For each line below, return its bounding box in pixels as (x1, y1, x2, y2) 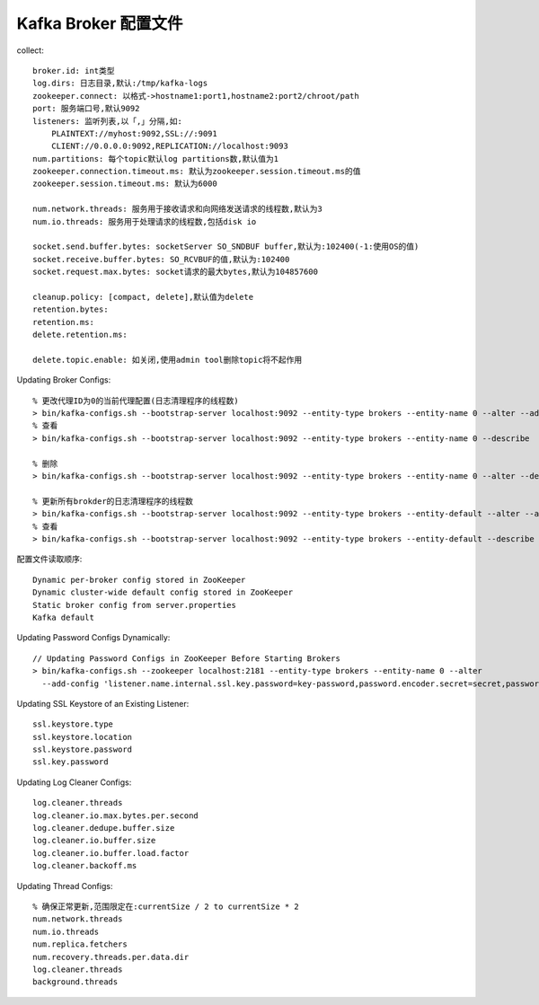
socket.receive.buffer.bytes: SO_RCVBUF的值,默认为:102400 (32, 254, 290, 264)
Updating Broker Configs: (16, 375, 111, 385)
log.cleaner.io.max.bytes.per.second (32, 810, 199, 821)
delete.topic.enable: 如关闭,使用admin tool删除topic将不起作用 (32, 355, 303, 365)
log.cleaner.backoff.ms (32, 860, 137, 871)
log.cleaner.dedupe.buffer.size (32, 823, 175, 833)
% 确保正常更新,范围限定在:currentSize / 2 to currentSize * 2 (32, 901, 300, 912)
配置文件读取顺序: (16, 553, 83, 565)
